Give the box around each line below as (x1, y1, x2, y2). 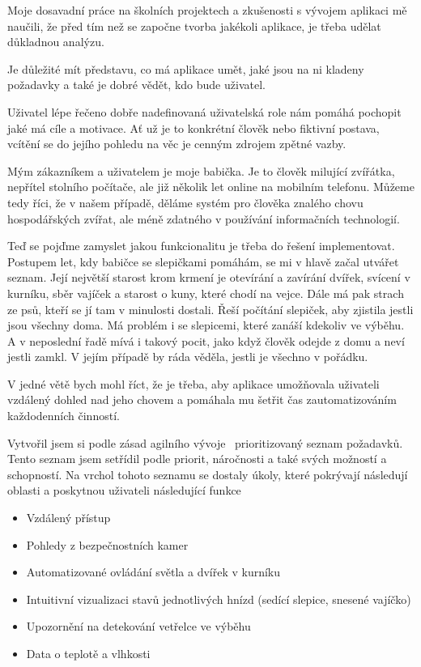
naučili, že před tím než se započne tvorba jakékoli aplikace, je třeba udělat (7, 17, 381, 34)
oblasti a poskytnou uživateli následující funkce (7, 482, 241, 499)
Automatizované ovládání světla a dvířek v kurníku (26, 563, 281, 580)
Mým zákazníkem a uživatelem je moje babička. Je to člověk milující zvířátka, (7, 162, 395, 179)
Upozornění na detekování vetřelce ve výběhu (26, 618, 251, 635)
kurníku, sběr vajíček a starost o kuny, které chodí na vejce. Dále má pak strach (7, 284, 404, 301)
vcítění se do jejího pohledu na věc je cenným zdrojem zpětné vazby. (7, 135, 347, 152)
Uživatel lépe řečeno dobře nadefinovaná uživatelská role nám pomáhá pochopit (7, 103, 402, 120)
